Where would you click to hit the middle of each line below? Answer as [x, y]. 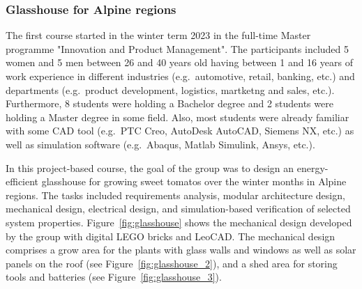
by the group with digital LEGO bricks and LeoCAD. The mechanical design [171, 236]
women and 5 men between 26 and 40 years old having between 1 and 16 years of [179, 62]
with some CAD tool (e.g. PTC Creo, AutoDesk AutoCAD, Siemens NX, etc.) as [180, 131]
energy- [312, 167]
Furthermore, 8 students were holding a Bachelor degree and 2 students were [169, 103]
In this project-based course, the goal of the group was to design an [150, 167]
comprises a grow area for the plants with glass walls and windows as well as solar [181, 250]
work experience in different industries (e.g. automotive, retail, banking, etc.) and [180, 76]
